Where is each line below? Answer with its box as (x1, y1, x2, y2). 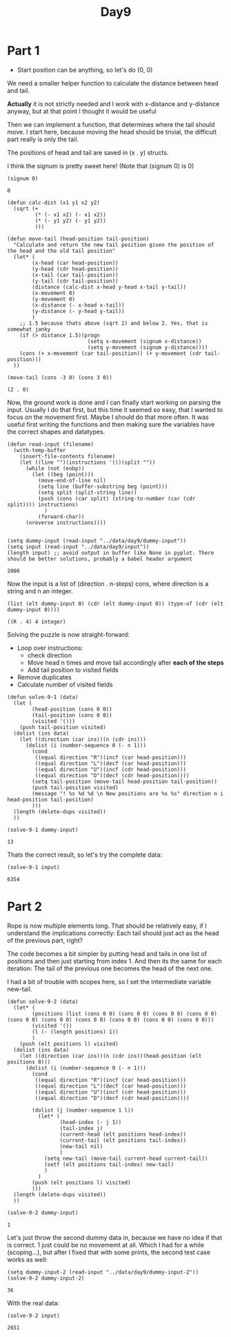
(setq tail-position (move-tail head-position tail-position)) (32, 778, 217, 785)
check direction (27, 651, 72, 659)
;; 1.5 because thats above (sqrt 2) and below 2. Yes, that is (19, 320, 208, 327)
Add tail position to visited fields (27, 666, 119, 674)
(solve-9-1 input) (7, 864, 60, 870)
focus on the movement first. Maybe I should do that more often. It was (7, 413, 209, 421)
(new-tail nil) (59, 1143, 103, 1150)
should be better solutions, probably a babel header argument (7, 555, 193, 562)
